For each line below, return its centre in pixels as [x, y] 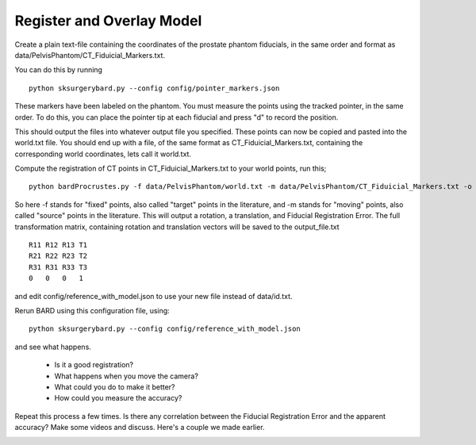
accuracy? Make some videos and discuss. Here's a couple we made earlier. [140, 428]
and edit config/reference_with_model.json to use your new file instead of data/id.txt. [154, 296]
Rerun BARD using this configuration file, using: [92, 310]
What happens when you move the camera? [126, 376]
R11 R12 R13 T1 [58, 245]
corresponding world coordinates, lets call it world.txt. [103, 154]
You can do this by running [59, 70]
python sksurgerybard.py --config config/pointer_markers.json [154, 88]
